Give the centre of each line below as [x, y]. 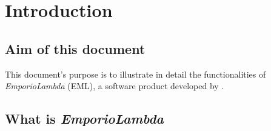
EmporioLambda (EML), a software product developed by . [115, 86]
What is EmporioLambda [84, 119]
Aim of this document [75, 48]
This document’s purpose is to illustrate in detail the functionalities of [135, 74]
